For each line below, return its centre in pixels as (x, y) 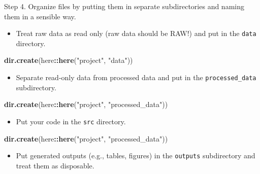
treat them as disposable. (55, 165)
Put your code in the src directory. (71, 121)
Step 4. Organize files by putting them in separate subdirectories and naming (124, 6)
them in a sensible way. (40, 16)
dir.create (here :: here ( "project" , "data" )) (69, 60)
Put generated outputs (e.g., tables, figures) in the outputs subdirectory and (136, 155)
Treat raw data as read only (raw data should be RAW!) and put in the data (136, 33)
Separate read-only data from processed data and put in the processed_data (136, 77)
